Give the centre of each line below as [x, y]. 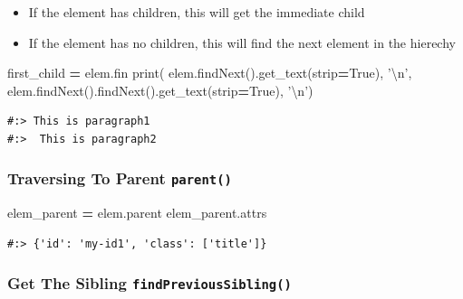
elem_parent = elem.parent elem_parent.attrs [137, 213]
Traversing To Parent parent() [120, 178]
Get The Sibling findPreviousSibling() [150, 283]
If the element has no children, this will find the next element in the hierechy [242, 42]
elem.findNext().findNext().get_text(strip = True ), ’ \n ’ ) [160, 90]
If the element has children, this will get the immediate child [197, 12]
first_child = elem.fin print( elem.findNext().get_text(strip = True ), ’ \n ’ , [210, 73]
